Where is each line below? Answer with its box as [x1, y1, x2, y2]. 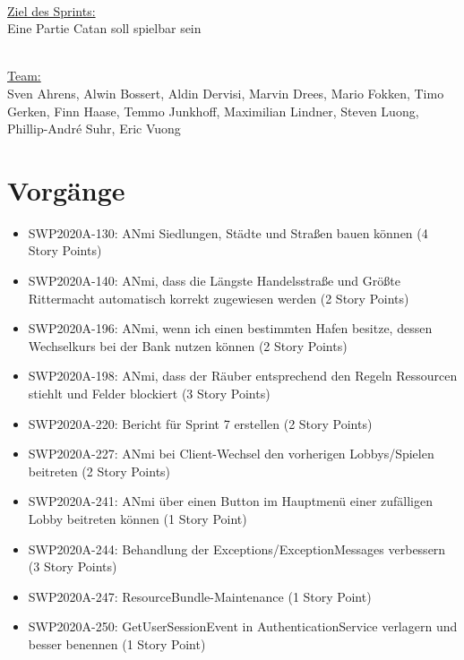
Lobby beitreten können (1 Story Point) [28, 510, 247, 527]
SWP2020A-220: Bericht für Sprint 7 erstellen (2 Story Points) [28, 414, 373, 433]
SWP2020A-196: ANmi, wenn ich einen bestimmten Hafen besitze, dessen [28, 319, 433, 338]
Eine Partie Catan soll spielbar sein [7, 19, 202, 38]
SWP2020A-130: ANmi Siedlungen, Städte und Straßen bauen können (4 [28, 223, 428, 242]
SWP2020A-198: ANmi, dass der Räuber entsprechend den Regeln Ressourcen [28, 366, 458, 385]
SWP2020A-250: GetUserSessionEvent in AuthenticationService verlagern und [28, 617, 458, 636]
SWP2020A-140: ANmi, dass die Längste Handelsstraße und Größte [28, 271, 400, 290]
